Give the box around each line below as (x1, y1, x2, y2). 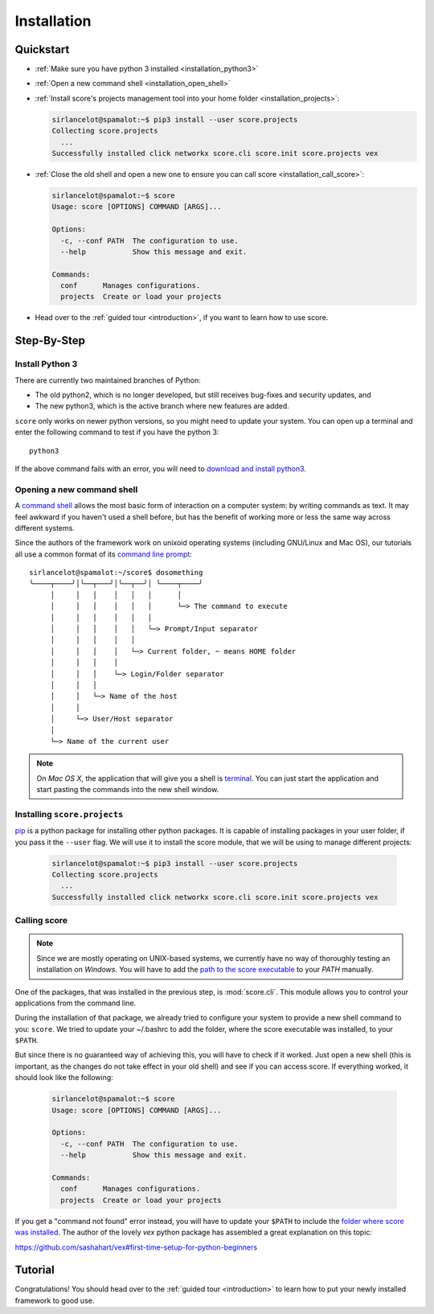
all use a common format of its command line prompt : (14, 549, 192, 559)
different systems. (14, 523, 76, 532)
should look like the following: (14, 1073, 114, 1082)
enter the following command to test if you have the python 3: (14, 427, 219, 437)
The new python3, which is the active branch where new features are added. (35, 401, 289, 411)
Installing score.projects (14, 808, 124, 819)
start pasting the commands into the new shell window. (36, 785, 219, 795)
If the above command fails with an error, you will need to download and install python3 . (14, 463, 307, 474)
